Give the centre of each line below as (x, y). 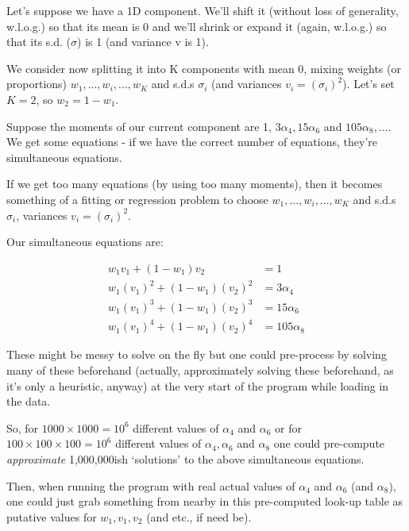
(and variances (247, 84)
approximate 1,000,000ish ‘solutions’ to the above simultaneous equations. (185, 458)
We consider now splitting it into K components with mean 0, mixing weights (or (204, 68)
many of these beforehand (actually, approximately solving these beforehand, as (200, 369)
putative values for (52, 516)
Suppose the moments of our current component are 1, (139, 126)
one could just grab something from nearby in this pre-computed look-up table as (205, 501)
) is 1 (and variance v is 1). (143, 42)
